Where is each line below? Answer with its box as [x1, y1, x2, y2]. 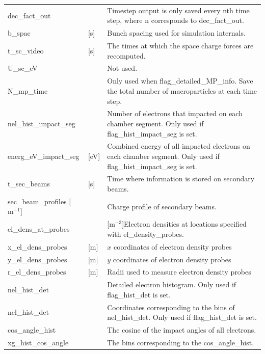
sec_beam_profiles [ [8, 196, 71, 206]
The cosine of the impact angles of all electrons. [107, 324, 256, 335]
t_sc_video [8, 45, 44, 56]
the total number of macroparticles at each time [107, 85, 257, 96]
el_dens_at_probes [8, 224, 70, 234]
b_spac [8, 28, 31, 38]
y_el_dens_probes [8, 254, 67, 264]
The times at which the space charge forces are [107, 40, 254, 51]
